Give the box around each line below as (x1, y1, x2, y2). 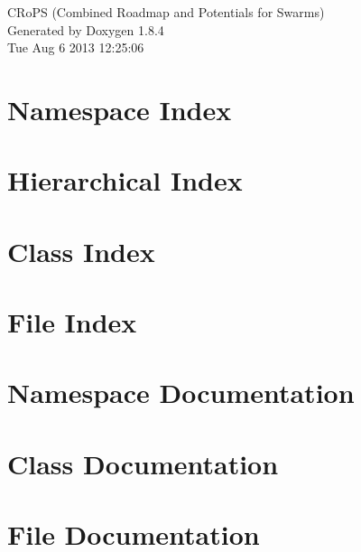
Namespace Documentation (7, 374, 355, 411)
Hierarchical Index (7, 162, 243, 199)
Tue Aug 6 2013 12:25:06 (7, 38, 144, 57)
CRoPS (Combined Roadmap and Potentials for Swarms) (7, 3, 325, 21)
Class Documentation (7, 444, 279, 482)
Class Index (7, 232, 155, 269)
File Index (7, 304, 137, 341)
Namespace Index (7, 90, 232, 127)
